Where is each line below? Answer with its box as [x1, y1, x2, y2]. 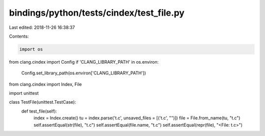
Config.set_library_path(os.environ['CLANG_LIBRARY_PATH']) [21, 70, 146, 76]
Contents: [9, 33, 29, 39]
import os [19, 46, 43, 52]
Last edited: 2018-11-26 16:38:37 [9, 24, 75, 30]
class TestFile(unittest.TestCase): [9, 99, 76, 105]
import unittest [9, 91, 39, 96]
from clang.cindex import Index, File [9, 81, 82, 87]
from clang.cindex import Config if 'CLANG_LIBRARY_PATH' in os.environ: [9, 59, 159, 65]
